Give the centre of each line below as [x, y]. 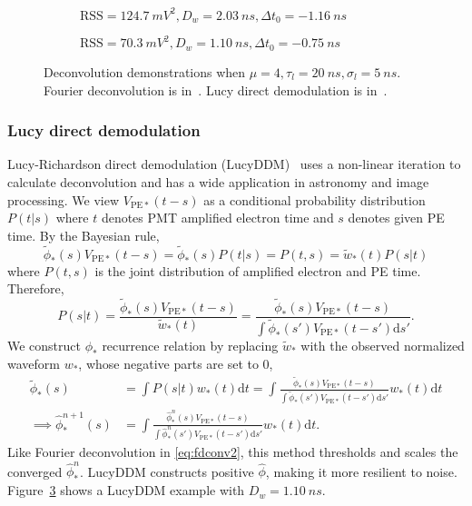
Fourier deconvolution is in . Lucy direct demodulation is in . [216, 89]
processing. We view [64, 199]
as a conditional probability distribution [315, 199]
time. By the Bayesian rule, [84, 235]
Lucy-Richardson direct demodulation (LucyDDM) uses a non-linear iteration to [234, 164]
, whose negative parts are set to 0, [176, 363]
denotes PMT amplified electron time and [217, 218]
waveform [34, 363]
